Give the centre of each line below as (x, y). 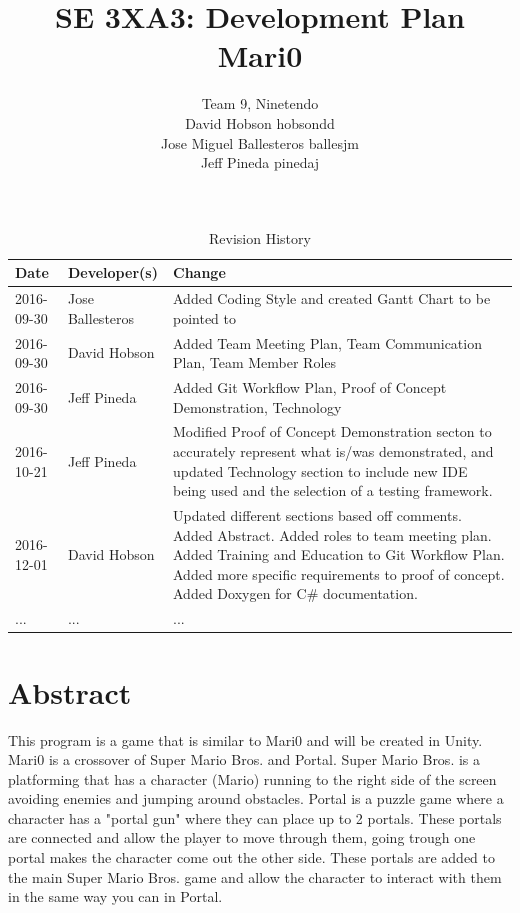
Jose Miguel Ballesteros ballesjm (260, 142)
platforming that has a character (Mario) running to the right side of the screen (252, 778)
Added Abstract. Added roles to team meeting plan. (332, 534)
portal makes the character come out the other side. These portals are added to (251, 857)
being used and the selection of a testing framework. (333, 490)
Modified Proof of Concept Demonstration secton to (332, 431)
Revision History (260, 237)
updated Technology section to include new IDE (320, 470)
